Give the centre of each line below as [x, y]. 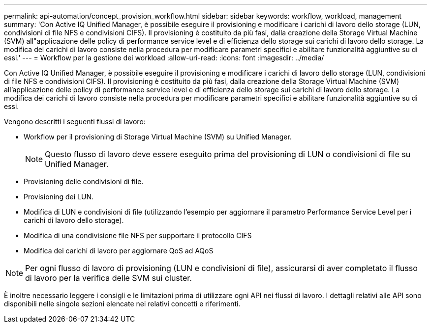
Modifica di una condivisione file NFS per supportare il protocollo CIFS [138, 235]
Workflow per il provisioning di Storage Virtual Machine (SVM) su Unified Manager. [158, 137]
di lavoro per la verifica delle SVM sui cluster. [108, 278]
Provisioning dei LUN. [59, 197]
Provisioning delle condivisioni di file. [84, 181]
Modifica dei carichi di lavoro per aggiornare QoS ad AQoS [119, 251]
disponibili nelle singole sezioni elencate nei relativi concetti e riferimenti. [122, 304]
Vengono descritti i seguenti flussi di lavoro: [75, 122]
